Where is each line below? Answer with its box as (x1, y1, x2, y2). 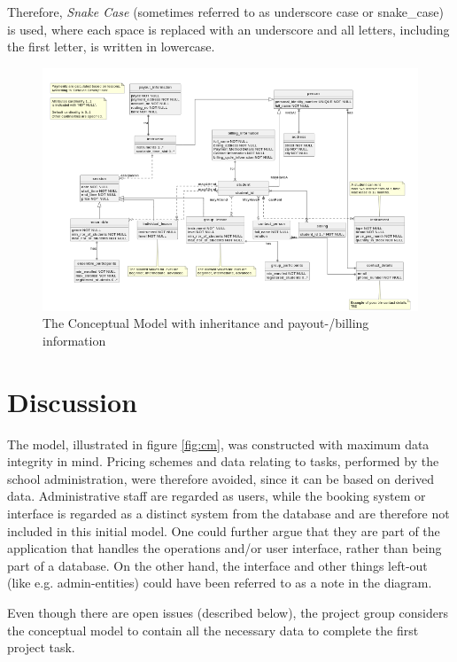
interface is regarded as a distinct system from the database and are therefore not (7, 503, 450, 522)
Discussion (7, 383, 137, 419)
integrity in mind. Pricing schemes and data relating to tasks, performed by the (7, 452, 439, 471)
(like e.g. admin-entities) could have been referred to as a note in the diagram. (7, 573, 432, 592)
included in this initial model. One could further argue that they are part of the (7, 521, 440, 540)
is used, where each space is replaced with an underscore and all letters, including (7, 19, 450, 38)
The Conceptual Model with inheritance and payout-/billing (43, 314, 369, 332)
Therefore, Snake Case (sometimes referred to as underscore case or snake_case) (7, 3, 444, 20)
